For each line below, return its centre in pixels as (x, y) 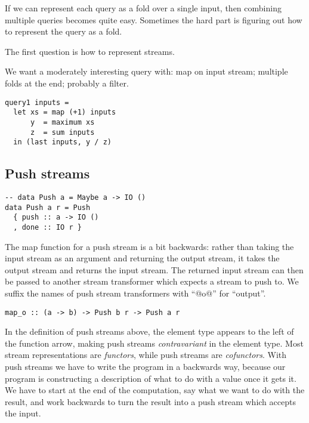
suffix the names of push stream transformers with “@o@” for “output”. (135, 293)
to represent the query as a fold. (64, 31)
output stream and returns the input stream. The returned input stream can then (154, 269)
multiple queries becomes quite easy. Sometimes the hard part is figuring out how (154, 19)
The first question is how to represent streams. (90, 51)
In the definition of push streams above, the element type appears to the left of (149, 331)
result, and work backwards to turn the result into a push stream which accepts (150, 401)
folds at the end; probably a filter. (67, 83)
